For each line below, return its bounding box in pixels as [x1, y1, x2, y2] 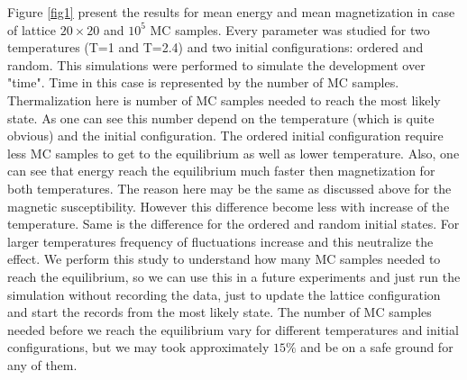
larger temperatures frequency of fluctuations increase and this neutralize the [7, 231, 434, 250]
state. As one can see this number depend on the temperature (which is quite [7, 108, 435, 127]
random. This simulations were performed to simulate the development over [7, 55, 426, 74]
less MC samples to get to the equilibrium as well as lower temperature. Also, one [7, 143, 460, 162]
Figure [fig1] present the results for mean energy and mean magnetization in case [7, 3, 455, 21]
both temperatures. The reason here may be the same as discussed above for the [7, 178, 452, 197]
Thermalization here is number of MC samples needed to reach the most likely [7, 90, 441, 109]
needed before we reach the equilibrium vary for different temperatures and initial [7, 320, 459, 339]
